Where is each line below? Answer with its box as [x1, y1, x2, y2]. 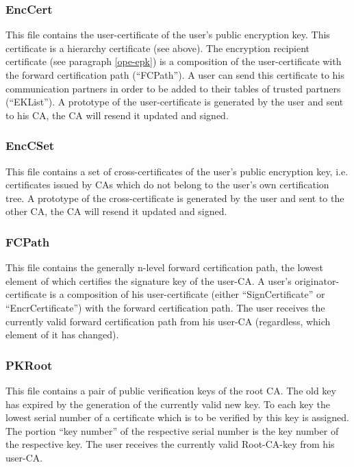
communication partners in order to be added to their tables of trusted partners [5, 81, 341, 95]
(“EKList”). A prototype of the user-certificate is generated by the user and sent [5, 94, 344, 109]
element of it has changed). [5, 327, 119, 342]
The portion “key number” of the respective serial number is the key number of [5, 423, 339, 438]
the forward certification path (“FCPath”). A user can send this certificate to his [5, 68, 344, 81]
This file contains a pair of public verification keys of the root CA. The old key [5, 383, 336, 397]
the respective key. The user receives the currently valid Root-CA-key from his [5, 437, 335, 451]
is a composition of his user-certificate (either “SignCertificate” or [49, 287, 325, 301]
